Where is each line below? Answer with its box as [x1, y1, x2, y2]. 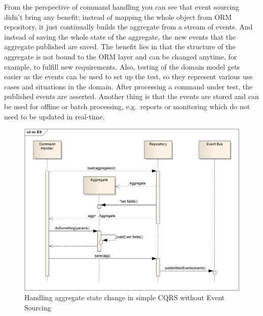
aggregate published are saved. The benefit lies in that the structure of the [4, 41, 236, 52]
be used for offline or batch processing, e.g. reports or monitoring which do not [4, 101, 250, 111]
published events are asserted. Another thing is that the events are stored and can [4, 91, 259, 102]
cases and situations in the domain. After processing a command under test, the [4, 81, 253, 91]
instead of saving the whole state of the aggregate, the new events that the [4, 31, 236, 42]
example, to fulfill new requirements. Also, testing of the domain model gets [4, 61, 240, 72]
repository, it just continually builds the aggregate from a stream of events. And [4, 21, 253, 32]
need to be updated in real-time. [4, 111, 105, 121]
